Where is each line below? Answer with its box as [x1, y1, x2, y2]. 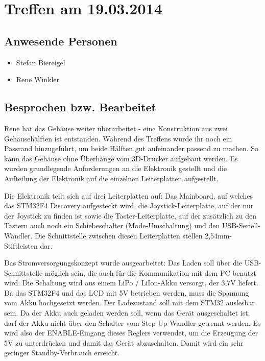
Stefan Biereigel [16, 57, 65, 67]
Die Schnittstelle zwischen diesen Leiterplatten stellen [34, 230, 203, 240]
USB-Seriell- [222, 220, 260, 231]
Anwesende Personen [4, 33, 117, 49]
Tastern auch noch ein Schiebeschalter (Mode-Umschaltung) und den [4, 220, 220, 231]
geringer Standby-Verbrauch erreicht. [4, 347, 120, 358]
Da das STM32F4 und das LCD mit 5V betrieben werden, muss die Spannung [4, 287, 249, 298]
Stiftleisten [4, 240, 38, 251]
